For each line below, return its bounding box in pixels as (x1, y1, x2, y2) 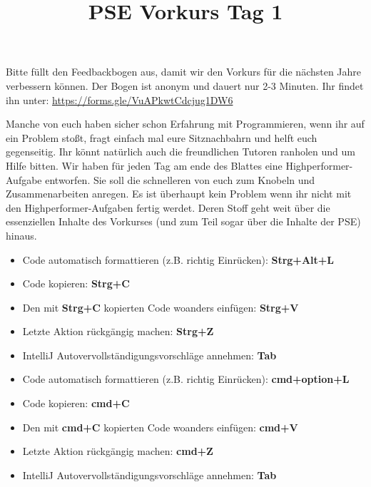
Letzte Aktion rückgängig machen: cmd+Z (22, 444, 213, 458)
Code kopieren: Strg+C (22, 276, 130, 291)
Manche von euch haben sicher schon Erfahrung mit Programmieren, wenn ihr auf (6, 116, 365, 131)
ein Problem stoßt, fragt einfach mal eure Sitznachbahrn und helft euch (6, 130, 317, 145)
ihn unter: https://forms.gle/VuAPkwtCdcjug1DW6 (6, 92, 233, 107)
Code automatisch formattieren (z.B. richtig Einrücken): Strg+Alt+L (22, 252, 334, 267)
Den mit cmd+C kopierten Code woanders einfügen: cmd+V (22, 419, 298, 434)
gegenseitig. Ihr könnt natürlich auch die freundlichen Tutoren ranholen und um (6, 144, 355, 159)
